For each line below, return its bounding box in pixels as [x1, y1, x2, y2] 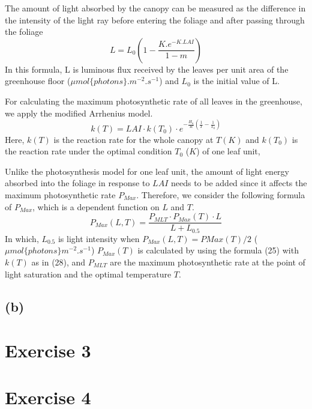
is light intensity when [58, 232, 140, 244]
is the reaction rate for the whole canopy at [53, 133, 214, 145]
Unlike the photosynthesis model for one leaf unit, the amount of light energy [5, 165, 289, 177]
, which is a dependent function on [32, 200, 160, 213]
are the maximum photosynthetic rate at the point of [110, 255, 305, 268]
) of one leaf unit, [196, 145, 260, 157]
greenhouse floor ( [5, 74, 71, 87]
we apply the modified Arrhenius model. [5, 106, 153, 119]
